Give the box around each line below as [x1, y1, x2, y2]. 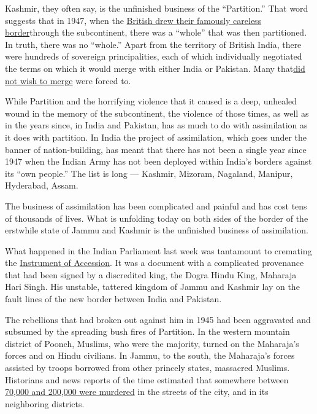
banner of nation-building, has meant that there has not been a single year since [5, 143, 307, 155]
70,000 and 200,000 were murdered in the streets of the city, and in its [5, 385, 269, 398]
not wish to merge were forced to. [5, 74, 131, 87]
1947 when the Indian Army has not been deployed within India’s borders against [5, 155, 312, 168]
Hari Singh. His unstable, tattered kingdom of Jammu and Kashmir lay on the [5, 280, 300, 293]
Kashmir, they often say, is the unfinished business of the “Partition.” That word [5, 2, 308, 14]
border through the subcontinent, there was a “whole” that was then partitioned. [5, 26, 307, 39]
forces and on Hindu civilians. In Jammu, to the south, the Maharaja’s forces [5, 349, 295, 362]
